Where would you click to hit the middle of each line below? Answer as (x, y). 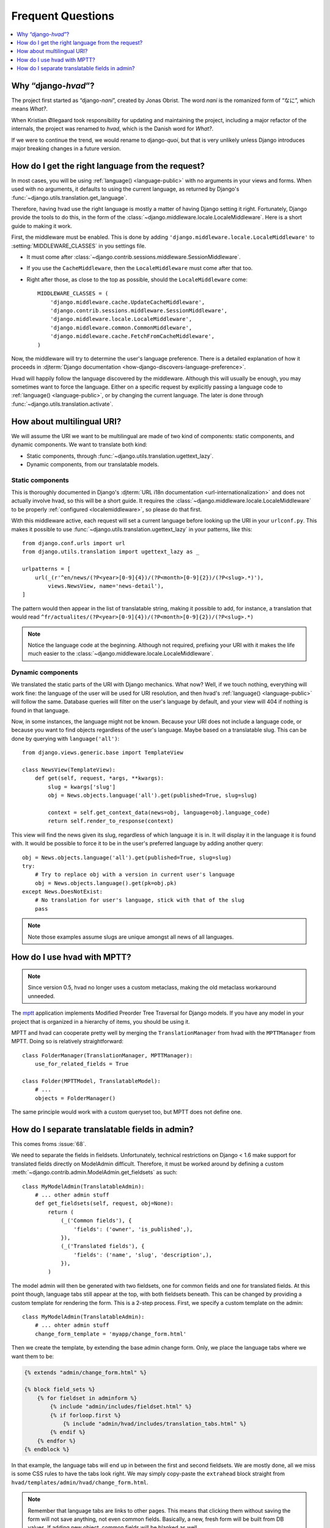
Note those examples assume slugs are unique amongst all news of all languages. (131, 937)
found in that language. (41, 710)
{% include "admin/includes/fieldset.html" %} (121, 1407)
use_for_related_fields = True (82, 1064)
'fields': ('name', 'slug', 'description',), (143, 1255)
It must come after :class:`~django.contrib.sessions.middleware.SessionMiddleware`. (134, 257)
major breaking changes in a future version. (66, 148)
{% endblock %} (47, 1449)
